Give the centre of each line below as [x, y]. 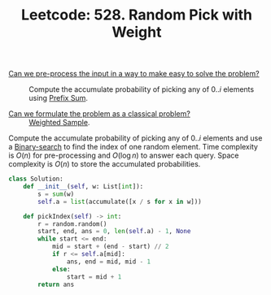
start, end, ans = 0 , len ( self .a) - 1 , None [114, 232]
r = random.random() [72, 224]
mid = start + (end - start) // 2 [110, 247]
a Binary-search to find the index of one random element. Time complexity [133, 147]
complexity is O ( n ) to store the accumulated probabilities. [105, 164]
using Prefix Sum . [58, 98]
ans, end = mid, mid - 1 [109, 262]
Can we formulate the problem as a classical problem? [100, 114]
